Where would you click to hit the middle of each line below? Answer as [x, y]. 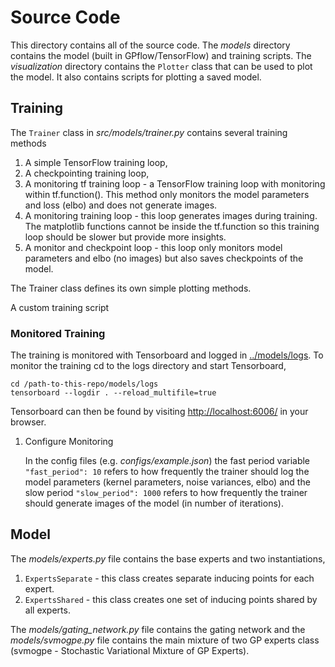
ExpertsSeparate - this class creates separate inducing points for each [169, 578]
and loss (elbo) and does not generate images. [121, 205]
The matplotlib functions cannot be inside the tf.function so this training [172, 226]
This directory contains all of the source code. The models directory [150, 45]
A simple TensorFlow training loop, [96, 162]
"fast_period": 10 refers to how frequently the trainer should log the [167, 472]
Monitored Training [58, 333]
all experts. [47, 610]
